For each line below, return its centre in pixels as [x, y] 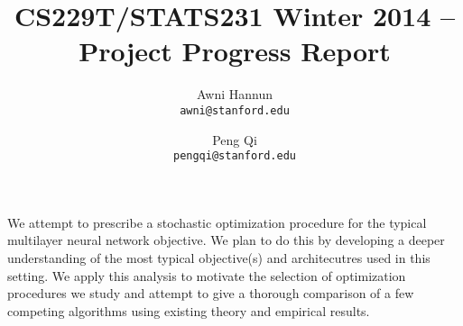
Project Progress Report [235, 51]
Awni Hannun [235, 94]
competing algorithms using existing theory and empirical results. [189, 310]
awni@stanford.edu [235, 110]
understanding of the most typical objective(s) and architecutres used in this [219, 258]
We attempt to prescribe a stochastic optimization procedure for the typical [217, 222]
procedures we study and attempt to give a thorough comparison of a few [211, 293]
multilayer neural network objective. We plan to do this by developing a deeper [226, 240]
